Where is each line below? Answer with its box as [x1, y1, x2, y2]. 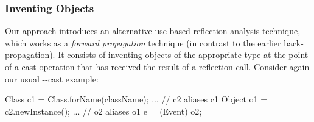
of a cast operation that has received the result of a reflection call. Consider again [5, 60, 310, 73]
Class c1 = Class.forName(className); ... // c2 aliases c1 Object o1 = [5, 93, 268, 106]
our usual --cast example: [5, 72, 99, 85]
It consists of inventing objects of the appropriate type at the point [58, 48, 309, 61]
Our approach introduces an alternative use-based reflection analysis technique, [5, 24, 301, 37]
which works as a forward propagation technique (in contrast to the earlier [5, 36, 281, 49]
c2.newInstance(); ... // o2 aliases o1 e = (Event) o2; [5, 104, 202, 117]
